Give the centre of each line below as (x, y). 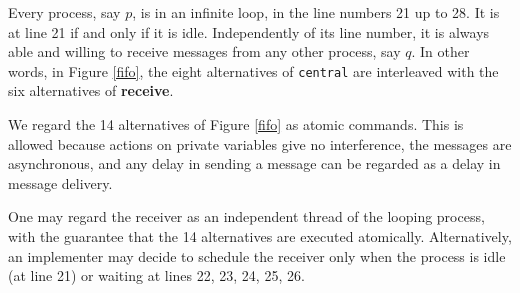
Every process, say (64, 12)
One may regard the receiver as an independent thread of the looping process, (246, 216)
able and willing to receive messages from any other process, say (204, 51)
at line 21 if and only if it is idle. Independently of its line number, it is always (249, 31)
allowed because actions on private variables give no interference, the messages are (260, 143)
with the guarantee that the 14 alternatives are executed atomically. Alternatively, (260, 236)
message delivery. (60, 182)
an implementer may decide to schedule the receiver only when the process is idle (257, 255)
